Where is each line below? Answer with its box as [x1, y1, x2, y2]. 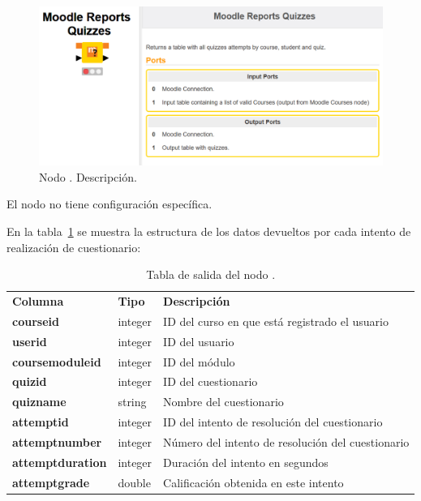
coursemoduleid [12, 353, 101, 370]
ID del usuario [163, 332, 234, 349]
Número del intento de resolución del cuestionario [163, 433, 410, 450]
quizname [12, 393, 67, 410]
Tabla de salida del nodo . [146, 266, 276, 283]
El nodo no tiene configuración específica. [6, 195, 213, 212]
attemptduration [12, 453, 107, 470]
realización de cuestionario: [6, 238, 141, 255]
